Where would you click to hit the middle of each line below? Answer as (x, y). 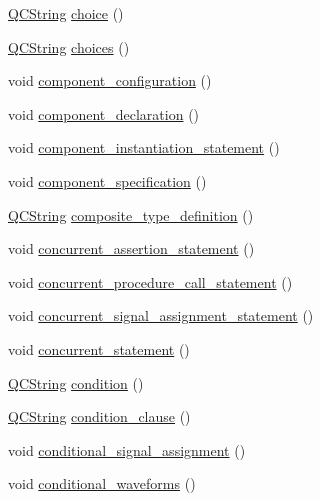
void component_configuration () (110, 80)
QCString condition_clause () (99, 416)
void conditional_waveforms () (102, 483)
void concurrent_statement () (99, 348)
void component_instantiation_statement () (144, 147)
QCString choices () (69, 46)
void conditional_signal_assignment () (127, 449)
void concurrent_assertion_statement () (131, 248)
